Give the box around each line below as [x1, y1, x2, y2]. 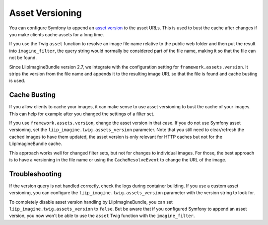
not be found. [9, 55, 37, 61]
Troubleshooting [9, 169, 62, 178]
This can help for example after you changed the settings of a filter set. [9, 111, 155, 117]
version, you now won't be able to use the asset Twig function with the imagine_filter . [9, 213, 195, 219]
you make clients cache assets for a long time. [9, 31, 104, 37]
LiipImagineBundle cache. [9, 141, 62, 147]
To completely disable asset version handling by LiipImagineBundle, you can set [9, 199, 173, 205]
